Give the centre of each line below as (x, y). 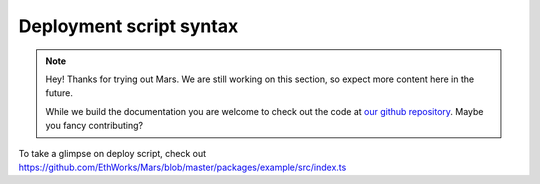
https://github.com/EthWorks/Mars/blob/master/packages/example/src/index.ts (182, 167)
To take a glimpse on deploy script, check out (112, 153)
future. (59, 93)
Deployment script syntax (128, 26)
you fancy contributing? (94, 126)
